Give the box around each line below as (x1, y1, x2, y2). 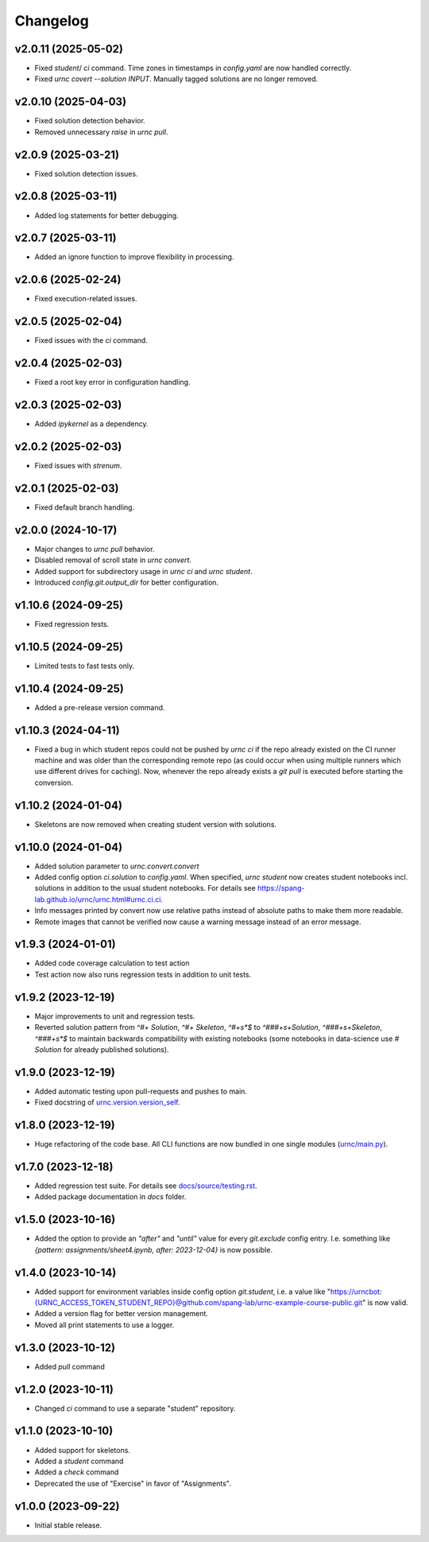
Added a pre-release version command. (34, 702, 165, 712)
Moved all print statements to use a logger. (34, 1320, 175, 1330)
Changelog (14, 12, 89, 29)
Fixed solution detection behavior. (34, 116, 146, 126)
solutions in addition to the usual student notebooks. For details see (34, 884, 256, 893)
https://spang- (257, 884, 305, 893)
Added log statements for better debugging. (34, 211, 179, 220)
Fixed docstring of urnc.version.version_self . (34, 1097, 180, 1107)
